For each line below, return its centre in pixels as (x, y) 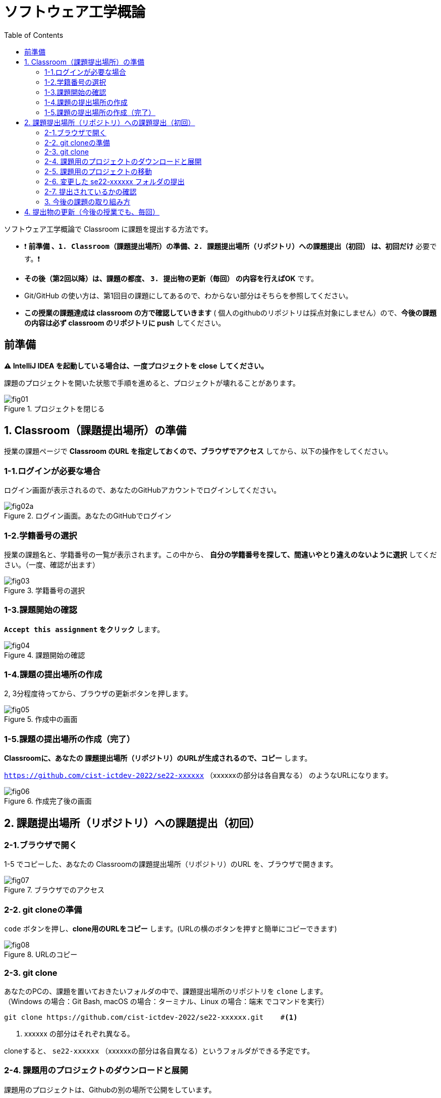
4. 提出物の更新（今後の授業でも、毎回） (92, 212)
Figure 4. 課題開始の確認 (45, 655)
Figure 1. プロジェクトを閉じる (54, 408)
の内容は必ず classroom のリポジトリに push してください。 (125, 323)
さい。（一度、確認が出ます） (52, 564)
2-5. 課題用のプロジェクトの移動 (98, 171)
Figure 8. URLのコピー (41, 955)
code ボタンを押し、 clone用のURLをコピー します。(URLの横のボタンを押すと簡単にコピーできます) (171, 929)
